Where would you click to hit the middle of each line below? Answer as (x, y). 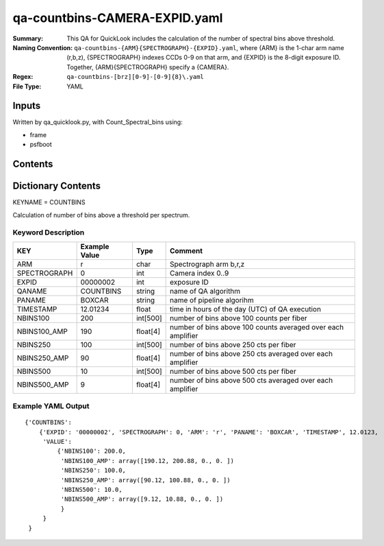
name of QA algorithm (205, 291)
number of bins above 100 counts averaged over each (257, 327)
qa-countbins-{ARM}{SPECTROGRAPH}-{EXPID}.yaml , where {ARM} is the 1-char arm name (209, 47)
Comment (187, 250)
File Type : (27, 86)
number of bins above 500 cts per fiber (233, 371)
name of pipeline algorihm (212, 300)
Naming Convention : (43, 47)
